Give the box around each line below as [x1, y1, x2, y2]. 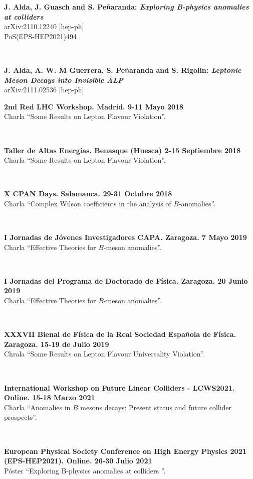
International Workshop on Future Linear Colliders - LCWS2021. [4, 382, 235, 393]
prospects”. [4, 412, 37, 422]
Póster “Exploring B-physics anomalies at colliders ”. [4, 465, 166, 475]
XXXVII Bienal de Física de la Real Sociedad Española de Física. [4, 329, 236, 339]
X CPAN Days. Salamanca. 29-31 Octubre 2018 [4, 188, 172, 199]
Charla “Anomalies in [4, 402, 71, 412]
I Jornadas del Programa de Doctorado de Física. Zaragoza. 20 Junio [4, 275, 248, 286]
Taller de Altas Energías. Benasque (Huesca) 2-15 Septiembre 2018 [4, 145, 241, 155]
